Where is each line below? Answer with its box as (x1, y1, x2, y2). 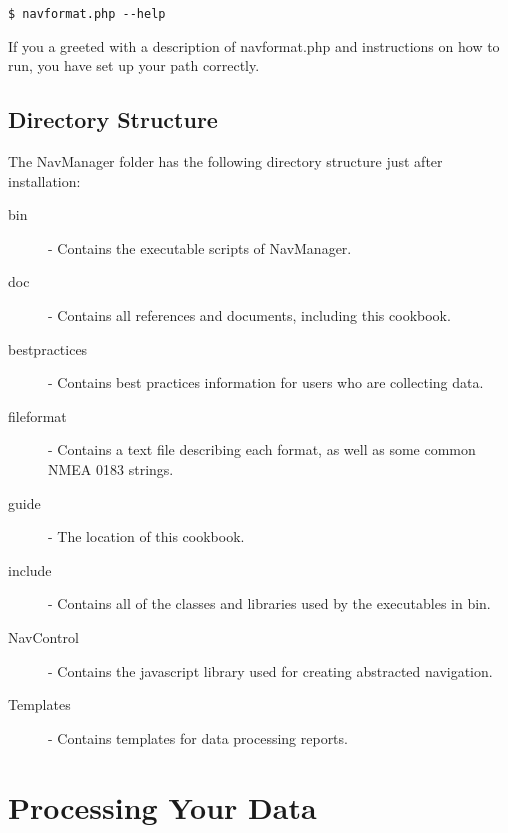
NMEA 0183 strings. (48, 458, 174, 479)
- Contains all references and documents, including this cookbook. (48, 305, 451, 326)
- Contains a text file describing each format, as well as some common (48, 439, 476, 460)
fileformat (8, 405, 67, 426)
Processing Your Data (8, 786, 317, 827)
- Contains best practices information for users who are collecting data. (48, 372, 484, 393)
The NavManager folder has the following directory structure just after (8, 151, 443, 172)
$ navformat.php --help (8, 7, 166, 21)
